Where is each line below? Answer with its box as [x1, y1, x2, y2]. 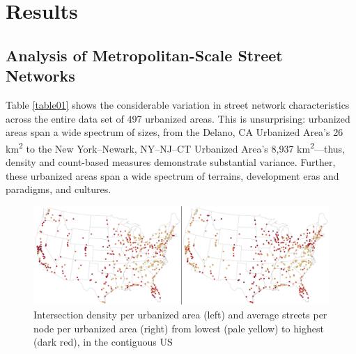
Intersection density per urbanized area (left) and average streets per [33, 307, 327, 321]
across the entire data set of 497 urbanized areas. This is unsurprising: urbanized [6, 111, 350, 125]
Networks [6, 65, 75, 86]
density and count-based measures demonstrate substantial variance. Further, [6, 155, 336, 169]
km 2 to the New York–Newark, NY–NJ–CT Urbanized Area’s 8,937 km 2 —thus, [6, 139, 346, 155]
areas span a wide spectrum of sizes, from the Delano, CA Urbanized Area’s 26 [6, 125, 343, 139]
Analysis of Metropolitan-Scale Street [6, 44, 283, 66]
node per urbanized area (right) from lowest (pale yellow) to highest [33, 321, 324, 335]
